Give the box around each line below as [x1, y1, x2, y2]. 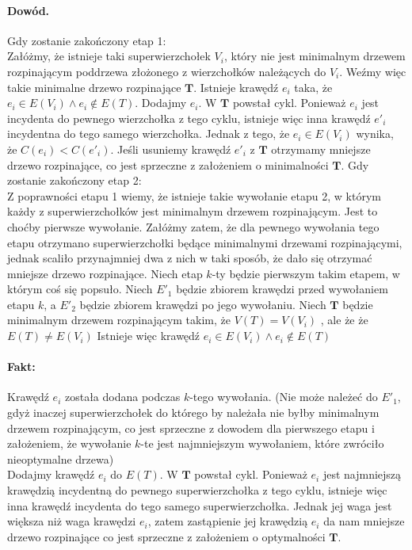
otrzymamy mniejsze [271, 140, 371, 157]
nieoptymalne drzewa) [7, 450, 114, 467]
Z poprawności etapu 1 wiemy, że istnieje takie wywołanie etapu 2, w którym [7, 187, 381, 204]
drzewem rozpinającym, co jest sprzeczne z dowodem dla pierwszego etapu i [7, 419, 375, 436]
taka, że [294, 78, 333, 95]
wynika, [356, 125, 394, 142]
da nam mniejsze [323, 513, 405, 529]
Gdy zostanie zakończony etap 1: [7, 32, 166, 48]
